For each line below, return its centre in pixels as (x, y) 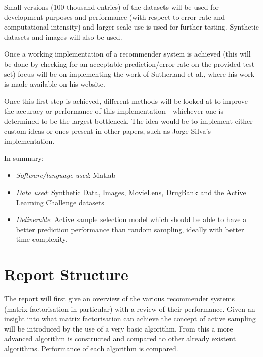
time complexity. (42, 239)
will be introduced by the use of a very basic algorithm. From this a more (119, 328)
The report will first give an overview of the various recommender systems (120, 298)
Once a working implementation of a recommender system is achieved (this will (127, 54)
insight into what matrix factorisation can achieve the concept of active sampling (130, 319)
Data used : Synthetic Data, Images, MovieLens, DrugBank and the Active (131, 192)
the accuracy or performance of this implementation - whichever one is (114, 111)
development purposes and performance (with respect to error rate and (114, 17)
